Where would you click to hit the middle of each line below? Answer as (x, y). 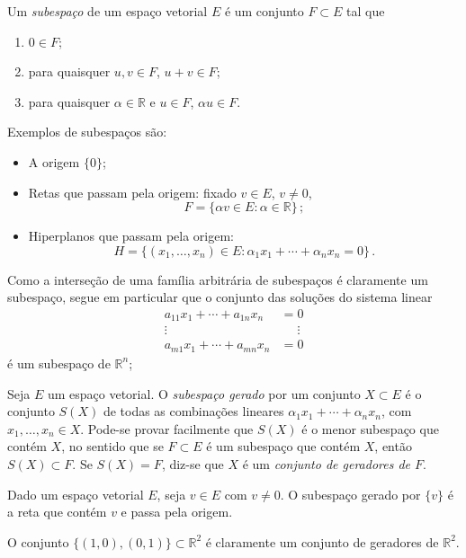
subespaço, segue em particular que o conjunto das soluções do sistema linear (220, 297)
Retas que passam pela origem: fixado (132, 192)
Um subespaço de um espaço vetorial (108, 11)
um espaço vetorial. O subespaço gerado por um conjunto (204, 393)
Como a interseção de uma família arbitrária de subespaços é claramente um (218, 279)
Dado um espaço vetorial (76, 494)
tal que (366, 11)
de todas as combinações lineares (193, 411)
